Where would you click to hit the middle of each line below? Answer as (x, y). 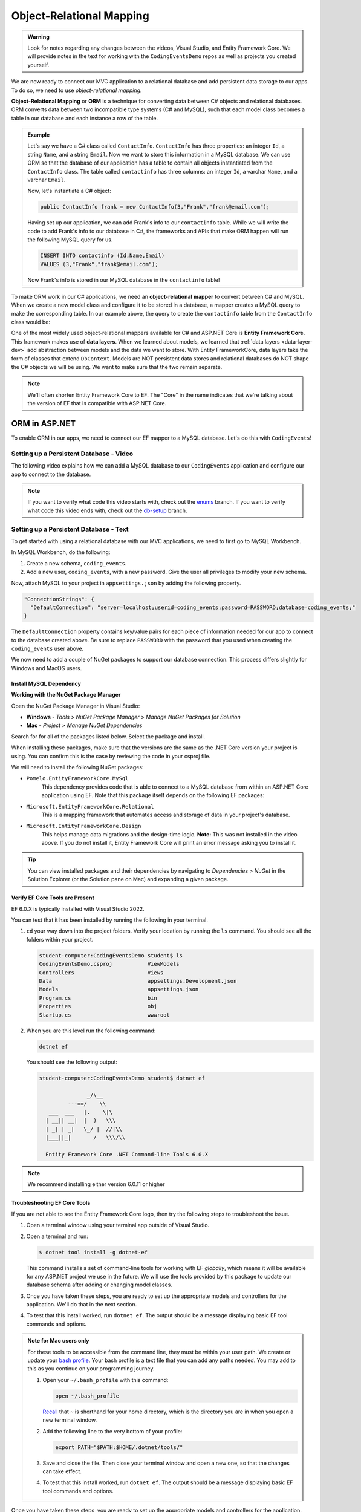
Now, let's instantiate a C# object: (69, 191)
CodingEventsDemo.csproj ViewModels (109, 964)
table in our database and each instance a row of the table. (85, 118)
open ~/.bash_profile (87, 1396)
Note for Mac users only (58, 1341)
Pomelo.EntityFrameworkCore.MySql (77, 778)
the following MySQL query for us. (70, 240)
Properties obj (98, 1006)
